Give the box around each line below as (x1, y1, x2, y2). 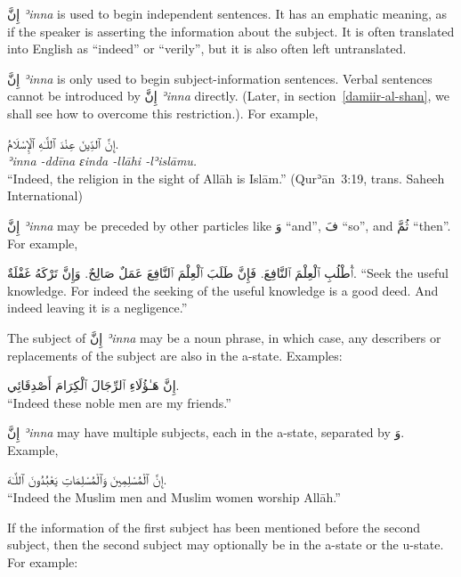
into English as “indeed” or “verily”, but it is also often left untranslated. (7, 39, 407, 58)
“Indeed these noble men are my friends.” (7, 393, 231, 411)
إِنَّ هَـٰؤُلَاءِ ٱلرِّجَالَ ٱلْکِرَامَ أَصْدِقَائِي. (7, 376, 180, 394)
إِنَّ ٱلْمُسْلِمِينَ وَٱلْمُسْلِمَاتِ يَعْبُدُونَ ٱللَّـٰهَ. (7, 470, 167, 489)
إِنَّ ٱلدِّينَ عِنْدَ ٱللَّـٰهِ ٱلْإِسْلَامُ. (7, 134, 119, 152)
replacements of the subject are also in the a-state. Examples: (7, 345, 343, 364)
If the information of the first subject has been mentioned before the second (7, 517, 420, 536)
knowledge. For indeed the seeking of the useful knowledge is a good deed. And (7, 280, 439, 299)
